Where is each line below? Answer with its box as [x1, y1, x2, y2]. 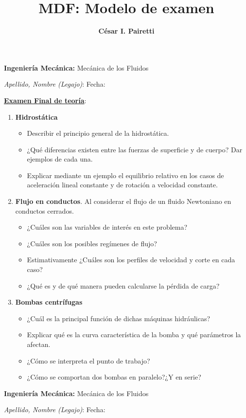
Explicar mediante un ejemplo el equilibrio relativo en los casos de [27, 170, 224, 180]
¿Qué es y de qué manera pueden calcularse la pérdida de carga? [27, 280, 220, 291]
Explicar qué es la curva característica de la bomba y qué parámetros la [27, 329, 241, 340]
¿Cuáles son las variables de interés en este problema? [27, 222, 188, 232]
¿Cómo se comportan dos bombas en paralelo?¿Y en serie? [27, 372, 201, 382]
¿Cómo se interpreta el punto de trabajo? [27, 355, 150, 365]
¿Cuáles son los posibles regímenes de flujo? [27, 238, 157, 248]
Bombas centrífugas [15, 297, 83, 307]
